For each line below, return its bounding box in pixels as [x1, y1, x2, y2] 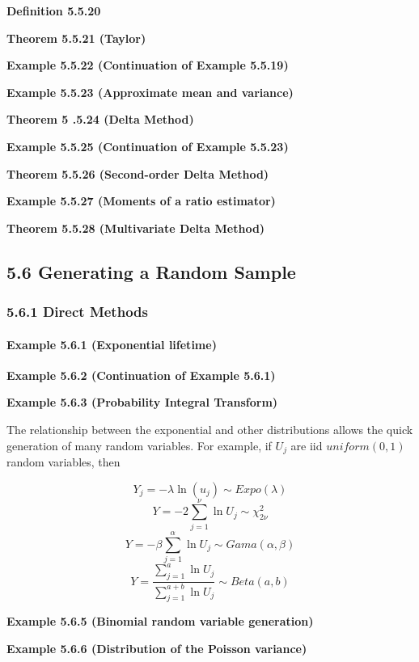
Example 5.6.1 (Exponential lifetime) [6, 335, 217, 352]
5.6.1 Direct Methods [6, 301, 148, 322]
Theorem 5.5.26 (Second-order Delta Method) [6, 165, 269, 182]
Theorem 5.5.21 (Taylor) [6, 29, 146, 46]
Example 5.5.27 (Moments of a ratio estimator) [6, 192, 276, 209]
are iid [290, 436, 323, 453]
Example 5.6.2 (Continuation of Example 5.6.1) [6, 366, 276, 383]
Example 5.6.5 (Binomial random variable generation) [6, 613, 314, 630]
